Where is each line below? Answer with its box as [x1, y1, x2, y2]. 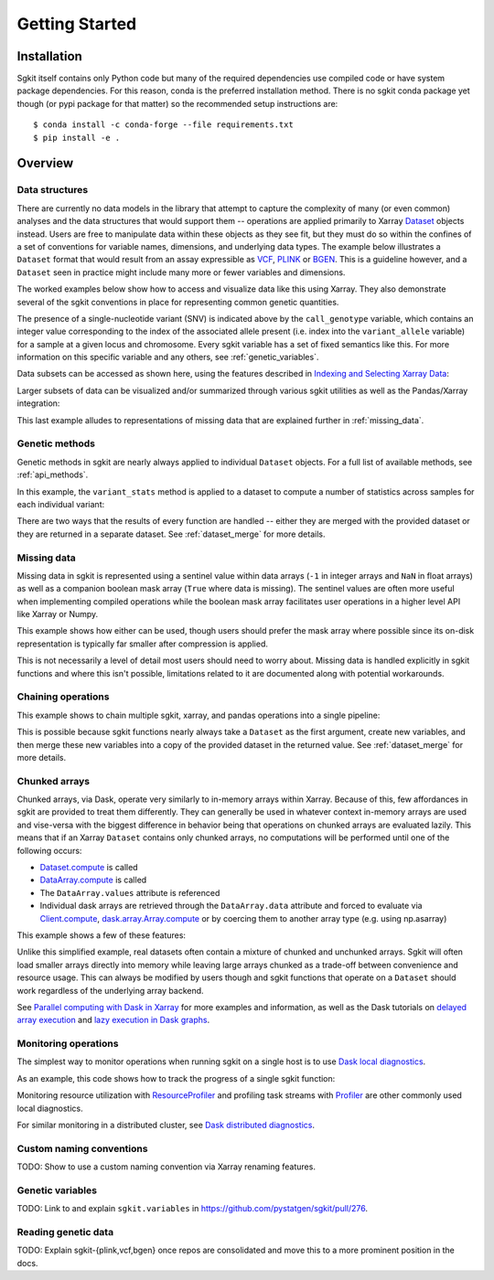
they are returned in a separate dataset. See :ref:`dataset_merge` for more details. [16, 528, 326, 539]
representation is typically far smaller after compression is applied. [16, 638, 269, 649]
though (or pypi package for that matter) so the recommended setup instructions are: [16, 98, 338, 109]
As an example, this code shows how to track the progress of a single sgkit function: [16, 1072, 336, 1083]
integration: [16, 398, 60, 409]
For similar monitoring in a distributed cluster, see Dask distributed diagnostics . [16, 1120, 316, 1131]
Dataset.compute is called [39, 862, 138, 873]
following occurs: [16, 845, 82, 856]
